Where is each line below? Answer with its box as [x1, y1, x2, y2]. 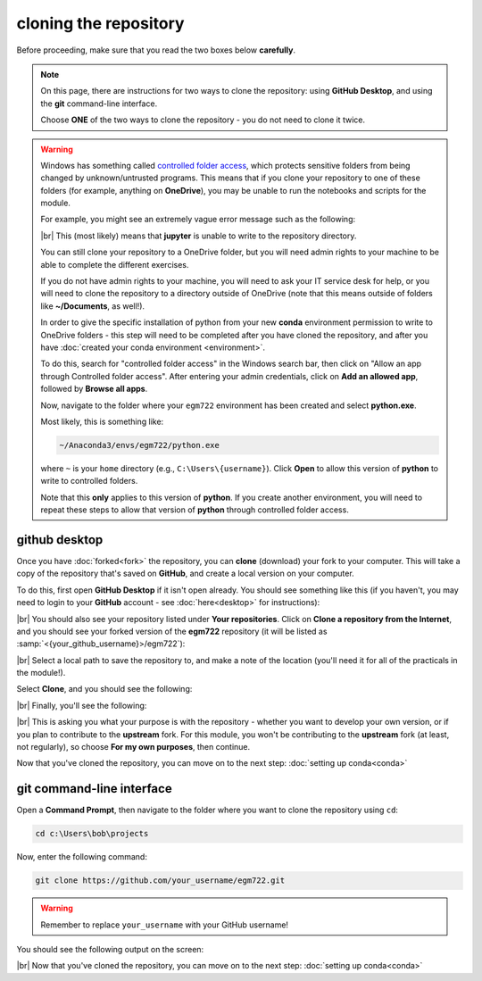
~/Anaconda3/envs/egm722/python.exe [59, 440, 220, 450]
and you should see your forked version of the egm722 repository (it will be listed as [16, 626, 328, 636]
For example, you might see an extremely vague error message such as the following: [40, 214, 356, 225]
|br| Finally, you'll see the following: [16, 700, 147, 711]
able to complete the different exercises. [40, 259, 189, 270]
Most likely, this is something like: [40, 416, 164, 427]
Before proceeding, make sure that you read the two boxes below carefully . [16, 45, 296, 55]
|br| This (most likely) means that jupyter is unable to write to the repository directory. [40, 230, 357, 241]
